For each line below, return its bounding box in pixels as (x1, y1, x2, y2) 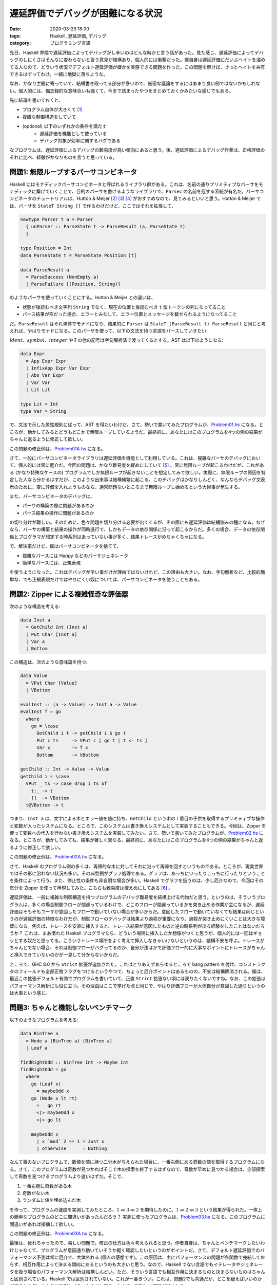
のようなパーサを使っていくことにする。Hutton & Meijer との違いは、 (9, 295, 156, 301)
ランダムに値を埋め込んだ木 (22, 1197, 81, 1203)
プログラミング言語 (50, 40, 91, 46)
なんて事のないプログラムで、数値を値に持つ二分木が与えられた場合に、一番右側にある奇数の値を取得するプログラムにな (9, 1159, 265, 1165)
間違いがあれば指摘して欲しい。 (9, 1221, 77, 1227)
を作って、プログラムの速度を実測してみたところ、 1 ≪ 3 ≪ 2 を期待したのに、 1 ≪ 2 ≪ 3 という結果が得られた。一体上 (9, 1206, 263, 1213)
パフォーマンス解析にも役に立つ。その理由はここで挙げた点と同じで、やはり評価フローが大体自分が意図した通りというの (9, 982, 265, 989)
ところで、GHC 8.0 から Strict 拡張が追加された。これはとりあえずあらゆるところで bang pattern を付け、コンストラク (9, 961, 266, 967)
